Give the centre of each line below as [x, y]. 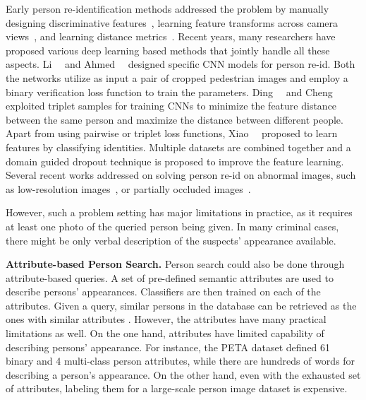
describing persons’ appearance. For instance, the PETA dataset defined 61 [168, 347]
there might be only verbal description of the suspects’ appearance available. [171, 240]
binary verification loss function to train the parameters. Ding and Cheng [169, 92]
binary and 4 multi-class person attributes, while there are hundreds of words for [181, 361]
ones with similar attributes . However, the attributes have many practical [166, 319]
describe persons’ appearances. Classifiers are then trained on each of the [163, 292]
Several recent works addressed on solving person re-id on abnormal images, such [181, 175]
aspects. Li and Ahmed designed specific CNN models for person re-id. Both [181, 64]
